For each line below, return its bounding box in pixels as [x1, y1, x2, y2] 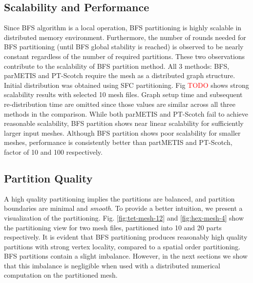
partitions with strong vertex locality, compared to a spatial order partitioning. [4, 241, 240, 251]
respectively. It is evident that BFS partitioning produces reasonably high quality [4, 232, 248, 242]
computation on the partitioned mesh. [4, 270, 118, 280]
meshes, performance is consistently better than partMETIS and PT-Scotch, [4, 137, 232, 147]
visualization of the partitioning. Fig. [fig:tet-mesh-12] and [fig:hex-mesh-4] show [4, 212, 244, 222]
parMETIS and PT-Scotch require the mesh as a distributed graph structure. [4, 70, 235, 81]
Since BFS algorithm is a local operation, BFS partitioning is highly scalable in [4, 22, 242, 33]
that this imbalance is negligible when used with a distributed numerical [4, 260, 220, 270]
